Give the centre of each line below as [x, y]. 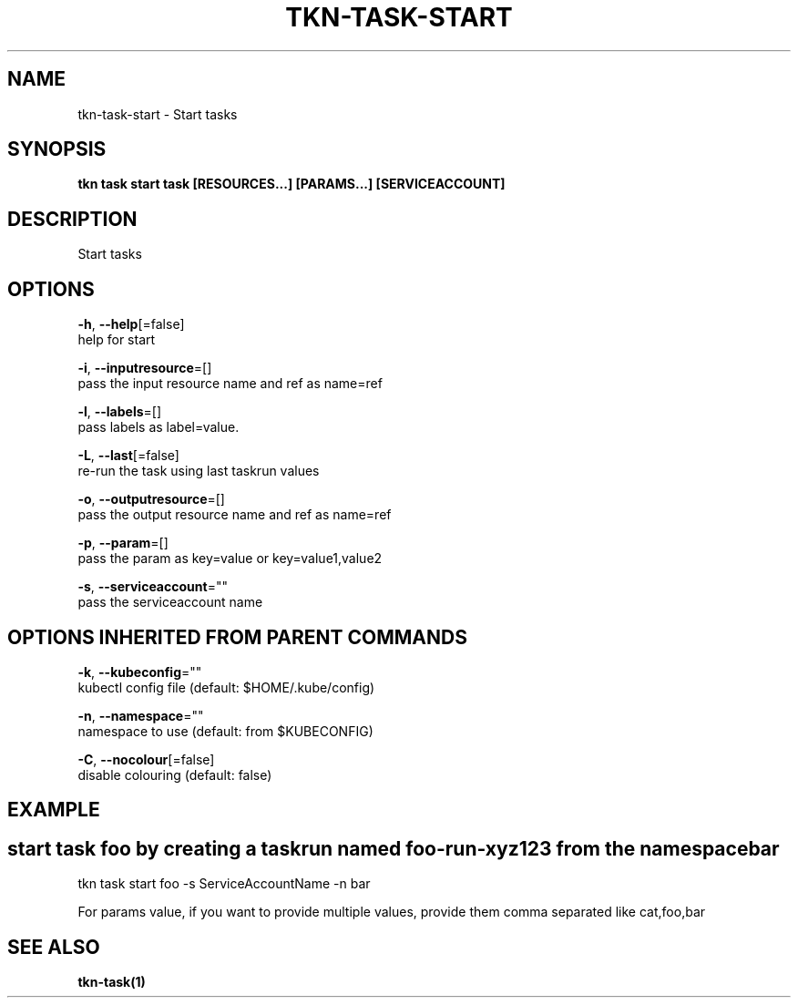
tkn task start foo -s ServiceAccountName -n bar [224, 884]
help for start [117, 340]
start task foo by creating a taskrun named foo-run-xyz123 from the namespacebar [394, 848]
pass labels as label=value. [159, 427]
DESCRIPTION [72, 219]
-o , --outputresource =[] [151, 499]
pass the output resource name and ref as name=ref [235, 515]
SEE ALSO [54, 947]
